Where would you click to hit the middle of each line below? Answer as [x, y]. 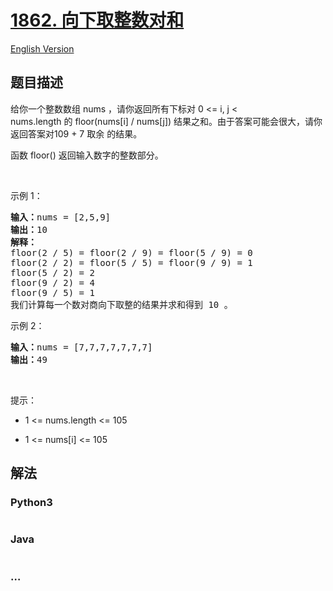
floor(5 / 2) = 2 [52, 272]
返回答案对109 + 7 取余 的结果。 [76, 133]
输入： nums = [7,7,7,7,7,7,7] [81, 347]
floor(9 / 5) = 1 [52, 292]
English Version [42, 48]
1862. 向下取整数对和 [97, 20]
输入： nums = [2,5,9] [61, 217]
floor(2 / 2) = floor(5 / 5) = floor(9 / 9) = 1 [131, 262]
